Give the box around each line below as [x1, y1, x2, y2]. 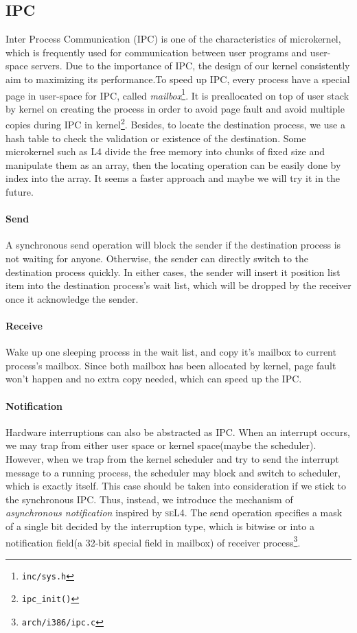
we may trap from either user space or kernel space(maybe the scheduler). [5, 438, 316, 452]
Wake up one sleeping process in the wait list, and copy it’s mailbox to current [5, 345, 336, 359]
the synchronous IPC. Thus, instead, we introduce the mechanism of [5, 492, 293, 506]
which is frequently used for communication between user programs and [5, 45, 308, 59]
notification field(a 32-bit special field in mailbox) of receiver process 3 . [5, 533, 301, 549]
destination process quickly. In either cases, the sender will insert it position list [5, 264, 341, 279]
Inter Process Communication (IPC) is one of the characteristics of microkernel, [5, 32, 341, 46]
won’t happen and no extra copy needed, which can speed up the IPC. [5, 371, 302, 386]
